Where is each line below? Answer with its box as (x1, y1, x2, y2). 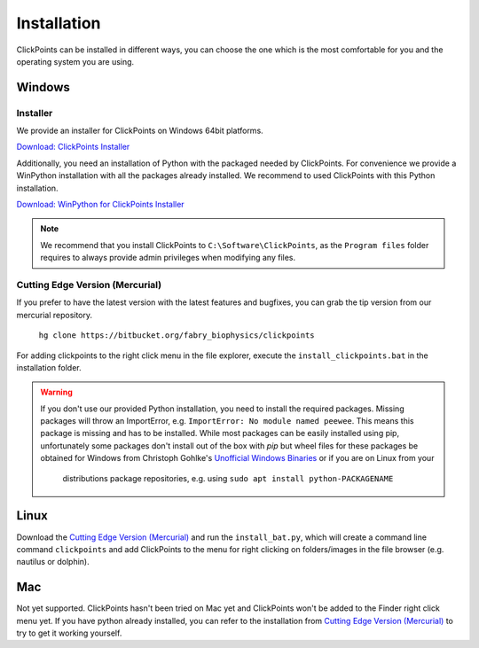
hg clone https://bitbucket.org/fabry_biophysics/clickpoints (38, 331, 315, 340)
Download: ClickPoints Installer (16, 142, 130, 152)
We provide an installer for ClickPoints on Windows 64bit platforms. (16, 125, 263, 137)
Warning (40, 386, 73, 398)
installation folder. (16, 362, 82, 372)
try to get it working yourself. (16, 628, 122, 638)
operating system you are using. (16, 56, 135, 66)
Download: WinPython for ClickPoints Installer (16, 199, 185, 210)
